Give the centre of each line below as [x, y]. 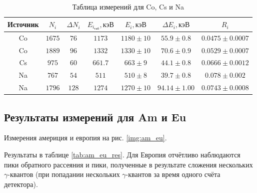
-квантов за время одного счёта [173, 174]
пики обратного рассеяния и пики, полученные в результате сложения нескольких [128, 164]
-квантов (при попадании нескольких [64, 174]
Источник [23, 24]
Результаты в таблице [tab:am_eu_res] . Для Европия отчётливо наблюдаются [122, 154]
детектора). [21, 184]
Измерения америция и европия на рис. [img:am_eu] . [85, 138]
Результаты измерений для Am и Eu [95, 117]
